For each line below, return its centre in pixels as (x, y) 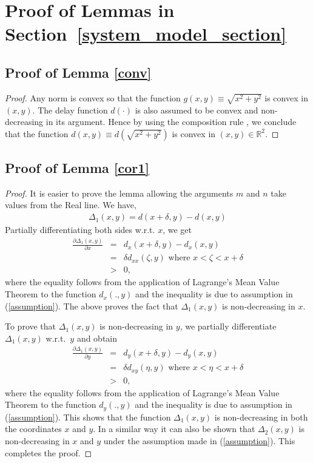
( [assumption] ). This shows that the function (88, 417)
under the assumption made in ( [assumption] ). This (199, 440)
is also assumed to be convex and (197, 110)
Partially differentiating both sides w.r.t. (80, 230)
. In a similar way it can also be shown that (174, 429)
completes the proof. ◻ (49, 452)
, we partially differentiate (228, 326)
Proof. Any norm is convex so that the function (93, 97)
